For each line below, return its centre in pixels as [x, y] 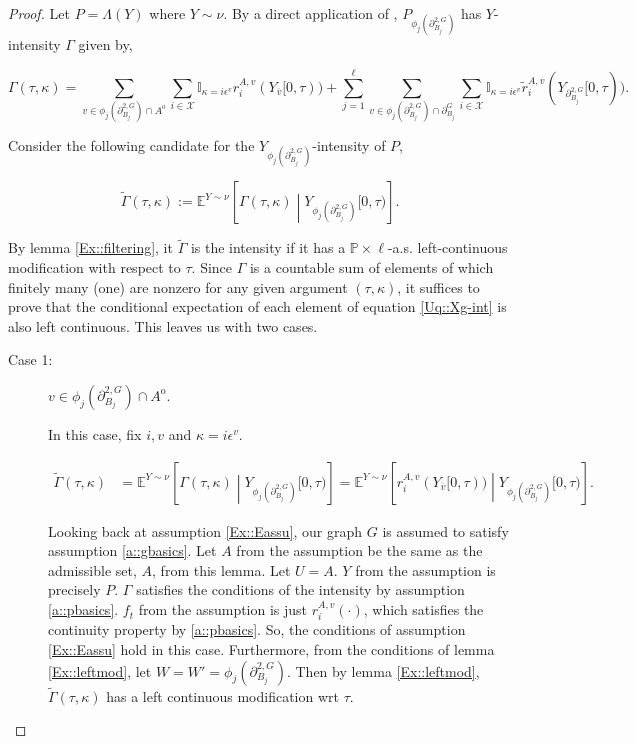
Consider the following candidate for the [131, 144]
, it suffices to [438, 286]
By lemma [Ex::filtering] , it [90, 247]
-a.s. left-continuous [447, 247]
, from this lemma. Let [221, 569]
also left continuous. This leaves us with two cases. [163, 325]
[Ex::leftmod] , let [100, 670]
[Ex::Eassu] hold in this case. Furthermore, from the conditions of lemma [271, 649]
